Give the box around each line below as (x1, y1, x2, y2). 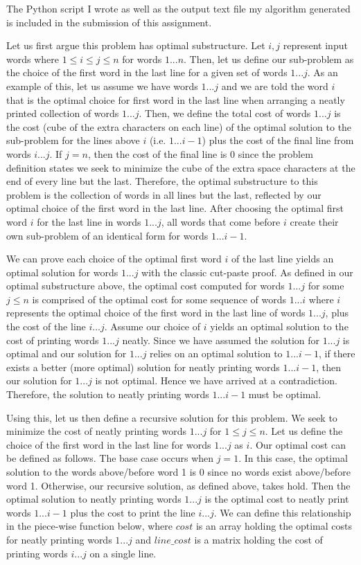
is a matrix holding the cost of (194, 532, 323, 546)
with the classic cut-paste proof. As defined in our (141, 264, 353, 279)
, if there (318, 346, 355, 361)
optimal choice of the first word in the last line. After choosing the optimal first (6, 201, 344, 215)
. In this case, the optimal (238, 451, 348, 465)
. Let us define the (265, 424, 343, 438)
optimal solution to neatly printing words (6, 492, 182, 506)
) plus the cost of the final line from (202, 133, 354, 147)
